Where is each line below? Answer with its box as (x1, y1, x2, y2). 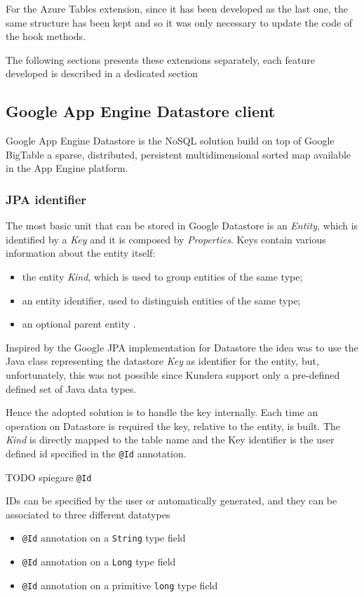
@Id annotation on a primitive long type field (22, 577, 218, 592)
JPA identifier (6, 190, 87, 208)
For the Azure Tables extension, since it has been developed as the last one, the (6, 1, 348, 15)
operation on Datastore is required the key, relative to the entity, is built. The (6, 418, 341, 433)
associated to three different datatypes (6, 507, 170, 521)
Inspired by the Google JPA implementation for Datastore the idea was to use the (6, 340, 358, 354)
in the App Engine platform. (6, 161, 128, 175)
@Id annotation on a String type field (22, 530, 186, 545)
